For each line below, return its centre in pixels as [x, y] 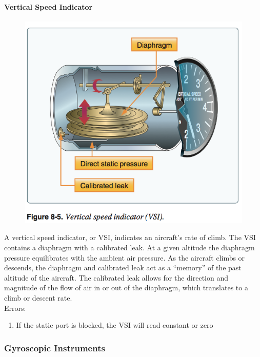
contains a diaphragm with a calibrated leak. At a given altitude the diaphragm [129, 247]
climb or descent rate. [38, 297]
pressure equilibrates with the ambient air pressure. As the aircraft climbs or [125, 257]
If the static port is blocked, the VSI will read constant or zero [115, 325]
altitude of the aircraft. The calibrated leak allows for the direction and [116, 277]
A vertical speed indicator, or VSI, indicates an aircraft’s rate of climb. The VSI [130, 237]
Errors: [15, 308]
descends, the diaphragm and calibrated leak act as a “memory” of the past [123, 267]
